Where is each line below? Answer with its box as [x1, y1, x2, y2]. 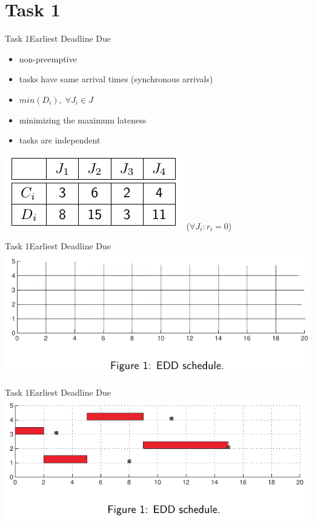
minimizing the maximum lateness [19, 113, 147, 126]
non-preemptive [19, 52, 77, 65]
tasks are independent [19, 134, 101, 146]
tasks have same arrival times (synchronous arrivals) [19, 73, 213, 85]
